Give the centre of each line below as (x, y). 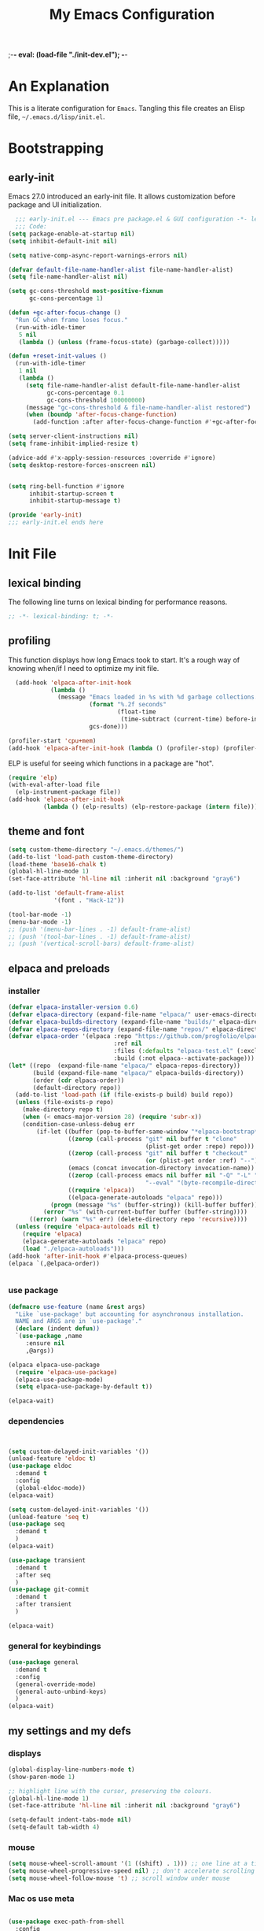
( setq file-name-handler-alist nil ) (68, 277)
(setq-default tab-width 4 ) (54, 1827)
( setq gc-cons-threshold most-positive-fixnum (86, 291)
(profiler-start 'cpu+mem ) (52, 741)
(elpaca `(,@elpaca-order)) (54, 1263)
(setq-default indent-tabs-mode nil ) (70, 1820)
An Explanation (59, 86)
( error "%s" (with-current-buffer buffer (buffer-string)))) (145, 1212)
